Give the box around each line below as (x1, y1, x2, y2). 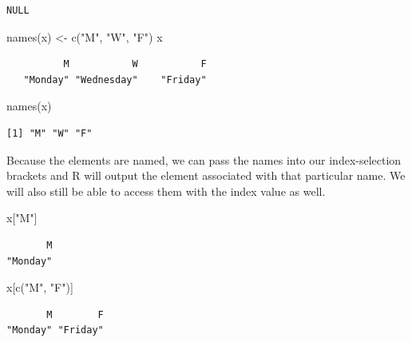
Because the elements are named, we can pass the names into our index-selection (6, 151, 402, 168)
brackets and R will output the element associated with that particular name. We (6, 167, 406, 184)
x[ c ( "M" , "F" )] (6, 279, 73, 296)
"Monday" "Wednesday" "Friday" (23, 74, 207, 85)
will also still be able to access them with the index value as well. (6, 182, 326, 199)
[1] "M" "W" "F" (6, 127, 93, 139)
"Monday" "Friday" (6, 324, 104, 336)
